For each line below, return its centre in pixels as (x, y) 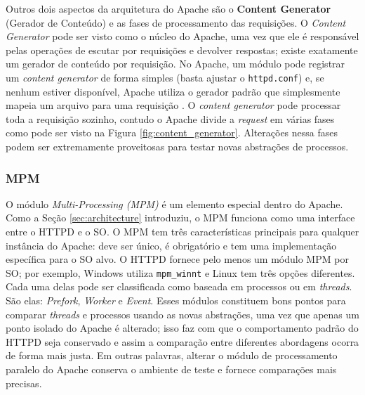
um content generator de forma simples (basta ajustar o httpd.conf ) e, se (165, 77)
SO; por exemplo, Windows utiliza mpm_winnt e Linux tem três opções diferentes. (180, 272)
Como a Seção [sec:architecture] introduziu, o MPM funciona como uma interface (180, 218)
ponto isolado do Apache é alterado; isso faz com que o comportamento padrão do (182, 328)
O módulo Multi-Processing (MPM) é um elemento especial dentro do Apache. (174, 203)
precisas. (24, 383)
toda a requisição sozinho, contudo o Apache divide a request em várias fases (170, 118)
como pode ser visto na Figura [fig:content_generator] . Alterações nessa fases (172, 132)
